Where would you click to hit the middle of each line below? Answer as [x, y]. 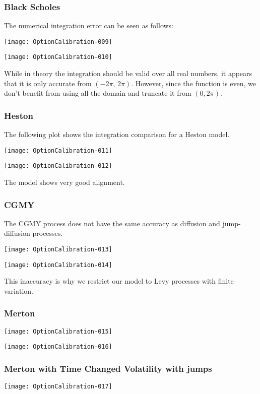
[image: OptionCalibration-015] [58, 331]
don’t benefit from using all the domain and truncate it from [98, 93]
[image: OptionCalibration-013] [58, 250]
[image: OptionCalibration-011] [58, 150]
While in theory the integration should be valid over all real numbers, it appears [128, 73]
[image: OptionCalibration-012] [58, 166]
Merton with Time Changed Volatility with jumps [108, 368]
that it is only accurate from [48, 83]
